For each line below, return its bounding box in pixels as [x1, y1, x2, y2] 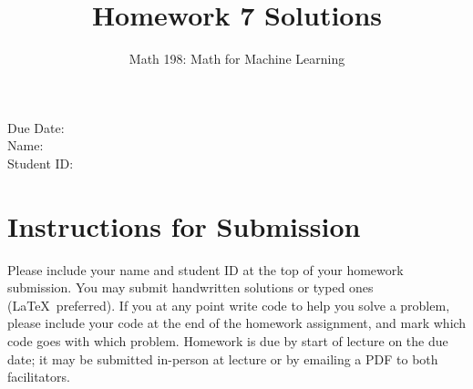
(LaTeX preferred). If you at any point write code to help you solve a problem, [7, 295, 450, 314]
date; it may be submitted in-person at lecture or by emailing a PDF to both [7, 349, 438, 368]
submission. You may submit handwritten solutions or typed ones [7, 278, 374, 297]
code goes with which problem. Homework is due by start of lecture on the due [7, 332, 448, 350]
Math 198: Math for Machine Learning [129, 49, 345, 68]
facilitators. [7, 367, 70, 386]
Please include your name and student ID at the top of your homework [7, 260, 404, 279]
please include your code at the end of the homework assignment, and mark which [7, 313, 467, 333]
